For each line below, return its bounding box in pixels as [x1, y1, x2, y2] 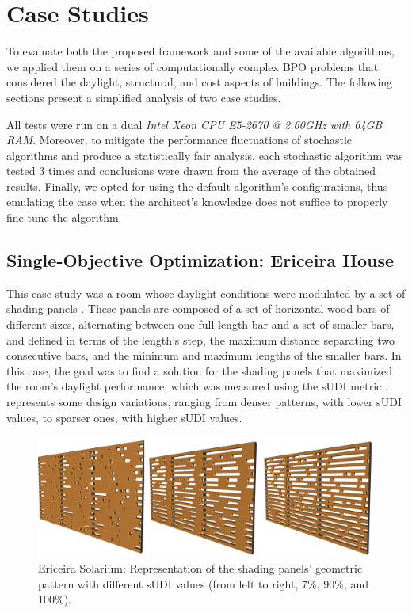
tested [6, 162, 36, 179]
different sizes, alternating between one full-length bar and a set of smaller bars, [6, 316, 395, 333]
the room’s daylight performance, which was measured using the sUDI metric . [6, 378, 388, 394]
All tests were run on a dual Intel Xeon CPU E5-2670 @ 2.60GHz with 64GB [6, 116, 383, 132]
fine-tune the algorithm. [6, 209, 122, 226]
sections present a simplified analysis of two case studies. [6, 89, 281, 105]
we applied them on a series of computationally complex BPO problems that [6, 58, 379, 74]
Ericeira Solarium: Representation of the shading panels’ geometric [38, 560, 363, 577]
